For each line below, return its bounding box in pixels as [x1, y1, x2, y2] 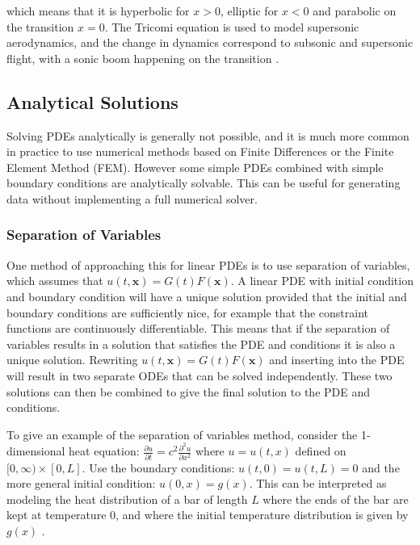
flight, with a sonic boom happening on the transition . [6, 49, 279, 66]
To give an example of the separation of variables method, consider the [6, 426, 358, 442]
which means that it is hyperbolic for [6, 2, 190, 19]
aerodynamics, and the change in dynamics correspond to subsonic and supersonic [6, 34, 414, 51]
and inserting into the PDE [269, 351, 405, 368]
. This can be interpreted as [249, 475, 387, 492]
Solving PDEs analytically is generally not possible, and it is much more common [6, 127, 409, 144]
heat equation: [69, 442, 140, 459]
